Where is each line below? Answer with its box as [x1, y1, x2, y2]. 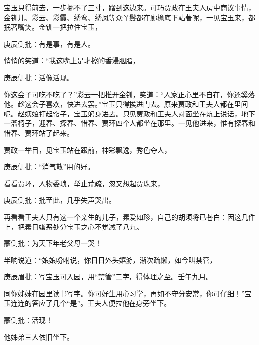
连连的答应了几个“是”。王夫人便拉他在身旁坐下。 [10, 298, 171, 308]
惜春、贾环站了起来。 [4, 127, 74, 138]
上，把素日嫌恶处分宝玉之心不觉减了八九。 [4, 221, 143, 231]
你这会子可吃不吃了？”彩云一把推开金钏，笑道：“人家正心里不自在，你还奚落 [4, 89, 255, 99]
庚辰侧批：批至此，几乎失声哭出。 [4, 195, 116, 205]
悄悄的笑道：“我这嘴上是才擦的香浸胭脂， [4, 55, 140, 66]
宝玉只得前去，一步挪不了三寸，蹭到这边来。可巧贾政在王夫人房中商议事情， [4, 2, 255, 12]
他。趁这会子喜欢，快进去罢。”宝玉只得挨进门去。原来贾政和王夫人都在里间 [4, 99, 248, 109]
